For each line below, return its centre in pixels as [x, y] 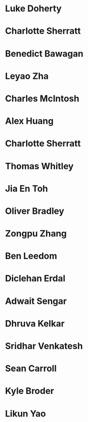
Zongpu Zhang [36, 234]
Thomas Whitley [39, 166]
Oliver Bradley [35, 211]
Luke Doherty [33, 9]
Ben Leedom [31, 256]
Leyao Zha [27, 76]
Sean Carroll [31, 369]
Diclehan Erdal [35, 279]
